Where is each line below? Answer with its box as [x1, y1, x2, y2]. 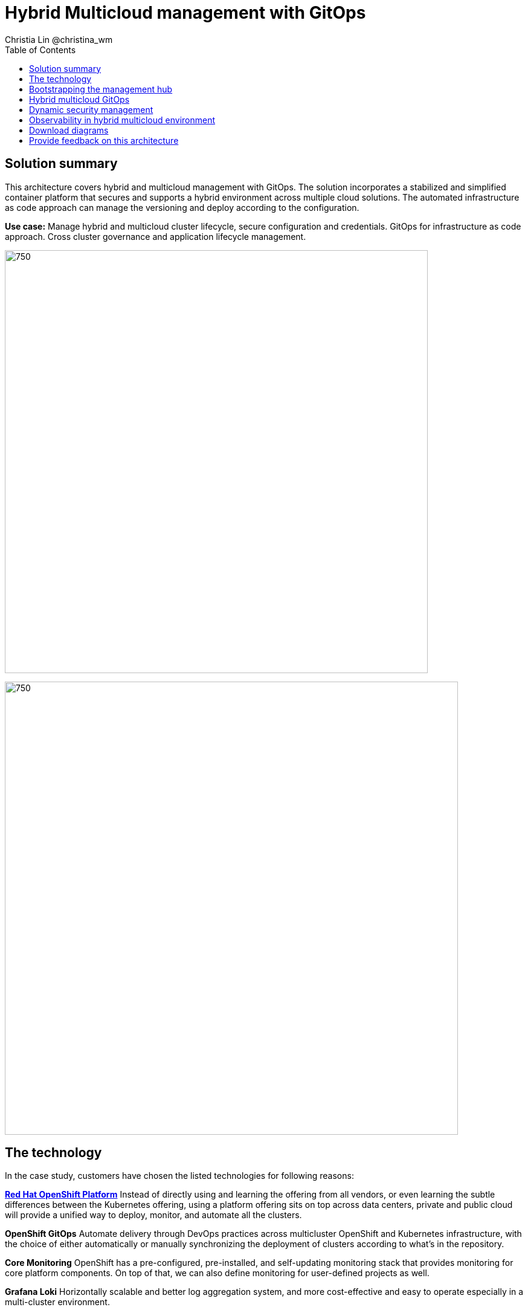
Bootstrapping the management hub [29, 83, 173, 94]
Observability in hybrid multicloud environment [29, 114, 216, 125]
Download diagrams [29, 124, 109, 135]
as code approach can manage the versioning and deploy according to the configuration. [5, 202, 359, 213]
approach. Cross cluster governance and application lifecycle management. [5, 231, 306, 242]
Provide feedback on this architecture [29, 135, 179, 146]
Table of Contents [5, 44, 76, 55]
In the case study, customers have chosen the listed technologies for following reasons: [5, 1170, 354, 1181]
